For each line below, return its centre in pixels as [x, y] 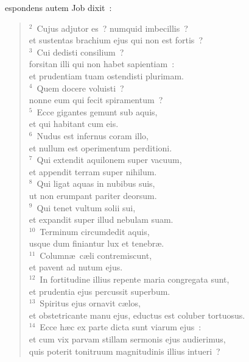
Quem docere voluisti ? [80, 88]
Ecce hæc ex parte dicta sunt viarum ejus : [121, 327]
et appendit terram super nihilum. [93, 171]
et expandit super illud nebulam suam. [101, 219]
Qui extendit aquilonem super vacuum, [109, 160]
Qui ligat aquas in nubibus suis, [96, 183]
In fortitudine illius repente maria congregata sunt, [135, 279]
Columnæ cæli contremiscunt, [96, 255]
